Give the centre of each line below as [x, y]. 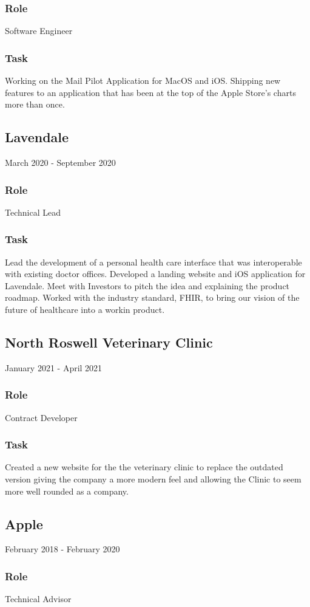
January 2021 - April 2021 [54, 367]
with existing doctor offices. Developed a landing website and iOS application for [155, 274]
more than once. [35, 104]
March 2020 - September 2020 [60, 163]
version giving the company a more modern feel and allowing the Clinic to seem [153, 479]
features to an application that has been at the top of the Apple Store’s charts [150, 92]
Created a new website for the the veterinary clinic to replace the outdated [144, 467]
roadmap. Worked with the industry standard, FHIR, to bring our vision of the [152, 297]
